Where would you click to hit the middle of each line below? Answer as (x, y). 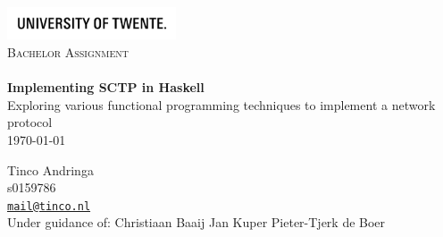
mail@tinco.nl (49, 206)
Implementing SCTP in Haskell (106, 87)
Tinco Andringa (50, 169)
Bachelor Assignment (68, 51)
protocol (30, 122)
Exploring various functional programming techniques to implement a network (221, 104)
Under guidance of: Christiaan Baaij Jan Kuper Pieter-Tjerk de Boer (196, 222)
